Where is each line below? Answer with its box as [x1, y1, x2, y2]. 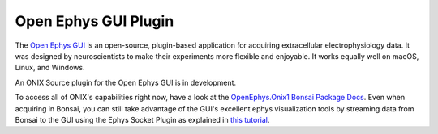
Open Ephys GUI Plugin [15, 12, 174, 30]
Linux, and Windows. [15, 63, 85, 73]
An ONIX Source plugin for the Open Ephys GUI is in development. [15, 77, 237, 87]
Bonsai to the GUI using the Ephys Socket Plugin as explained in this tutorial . [15, 115, 270, 124]
